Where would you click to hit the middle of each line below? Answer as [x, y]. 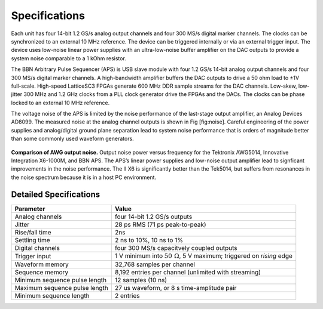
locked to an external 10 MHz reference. [60, 103]
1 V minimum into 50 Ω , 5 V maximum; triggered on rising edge [204, 255]
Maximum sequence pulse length [62, 288]
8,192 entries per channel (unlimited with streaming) [188, 273]
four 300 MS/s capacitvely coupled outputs [176, 248]
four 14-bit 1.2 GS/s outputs [153, 217]
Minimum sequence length [52, 296]
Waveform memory [42, 264]
